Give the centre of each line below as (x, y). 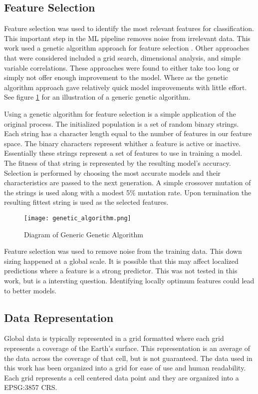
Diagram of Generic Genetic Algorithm (84, 234)
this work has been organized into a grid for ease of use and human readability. (125, 368)
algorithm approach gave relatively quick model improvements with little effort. (126, 87)
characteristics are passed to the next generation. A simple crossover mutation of (128, 182)
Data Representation (59, 317)
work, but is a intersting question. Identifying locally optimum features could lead (129, 280)
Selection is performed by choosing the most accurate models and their (113, 172)
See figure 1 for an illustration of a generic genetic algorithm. (97, 97)
